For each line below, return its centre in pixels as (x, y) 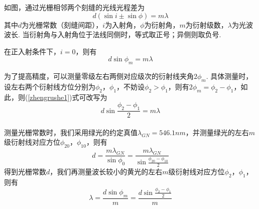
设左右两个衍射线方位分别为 (50, 86)
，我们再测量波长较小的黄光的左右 (106, 172)
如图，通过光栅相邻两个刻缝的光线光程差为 (74, 7)
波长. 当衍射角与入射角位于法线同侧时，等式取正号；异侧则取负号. (113, 34)
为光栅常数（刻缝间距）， (62, 24)
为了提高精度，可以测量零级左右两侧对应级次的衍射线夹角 (99, 76)
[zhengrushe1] (49, 97)
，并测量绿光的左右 (217, 132)
